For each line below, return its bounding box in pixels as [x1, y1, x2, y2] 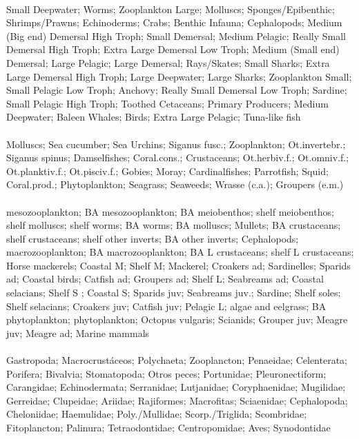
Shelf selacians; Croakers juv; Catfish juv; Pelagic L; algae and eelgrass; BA [6, 298, 327, 313]
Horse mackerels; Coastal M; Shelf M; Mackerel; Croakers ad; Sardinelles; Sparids [6, 258, 351, 272]
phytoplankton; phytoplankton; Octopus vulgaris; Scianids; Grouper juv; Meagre [6, 312, 348, 327]
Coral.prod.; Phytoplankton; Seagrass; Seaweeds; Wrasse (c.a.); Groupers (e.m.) [6, 177, 344, 192]
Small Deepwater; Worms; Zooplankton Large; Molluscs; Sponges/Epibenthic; [6, 1, 335, 16]
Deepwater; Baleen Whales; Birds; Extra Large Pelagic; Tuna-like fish [6, 110, 301, 124]
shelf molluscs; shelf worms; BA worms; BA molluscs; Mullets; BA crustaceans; [6, 218, 341, 232]
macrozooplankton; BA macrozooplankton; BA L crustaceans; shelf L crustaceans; [6, 245, 354, 259]
